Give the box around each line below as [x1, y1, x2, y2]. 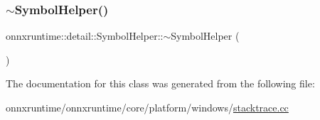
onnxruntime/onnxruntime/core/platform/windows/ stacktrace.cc [6, 100, 289, 114]
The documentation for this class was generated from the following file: [6, 76, 315, 91]
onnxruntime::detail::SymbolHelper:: [6, 28, 164, 43]
